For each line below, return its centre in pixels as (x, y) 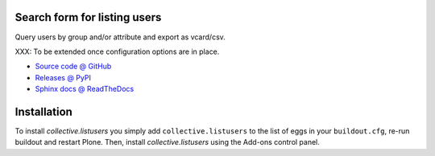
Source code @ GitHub (73, 66)
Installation (43, 111)
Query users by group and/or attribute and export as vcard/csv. (120, 37)
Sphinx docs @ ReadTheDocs (85, 89)
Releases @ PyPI (63, 77)
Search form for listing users (88, 17)
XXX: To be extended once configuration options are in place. (117, 51)
